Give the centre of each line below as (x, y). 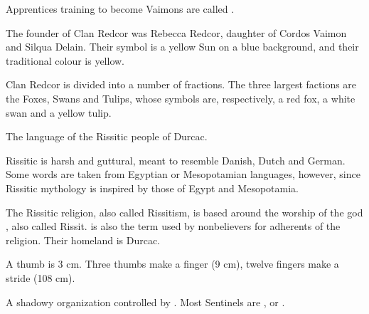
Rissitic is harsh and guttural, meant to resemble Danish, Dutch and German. (176, 160)
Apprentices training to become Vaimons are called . (120, 9)
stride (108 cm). (41, 277)
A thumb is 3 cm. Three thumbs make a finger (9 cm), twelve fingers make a (172, 264)
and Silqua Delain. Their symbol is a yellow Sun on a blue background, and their (182, 47)
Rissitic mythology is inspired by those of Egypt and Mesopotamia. (152, 188)
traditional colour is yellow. (65, 60)
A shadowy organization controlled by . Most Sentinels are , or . (145, 302)
